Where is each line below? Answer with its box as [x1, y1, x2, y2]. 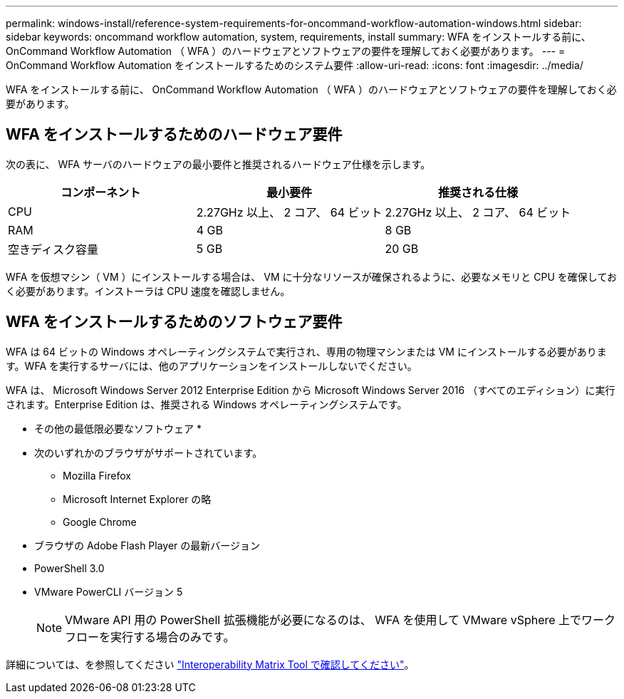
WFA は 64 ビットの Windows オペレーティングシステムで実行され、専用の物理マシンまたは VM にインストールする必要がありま [6, 345, 607, 358]
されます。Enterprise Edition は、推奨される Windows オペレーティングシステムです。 [6, 398, 407, 410]
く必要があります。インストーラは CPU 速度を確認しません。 [6, 284, 291, 297]
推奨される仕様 [437, 185, 518, 200]
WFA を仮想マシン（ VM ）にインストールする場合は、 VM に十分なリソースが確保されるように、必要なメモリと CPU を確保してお [6, 270, 617, 283]
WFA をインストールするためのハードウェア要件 [6, 125, 343, 144]
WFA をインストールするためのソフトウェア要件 [6, 313, 343, 331]
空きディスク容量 [8, 242, 98, 257]
